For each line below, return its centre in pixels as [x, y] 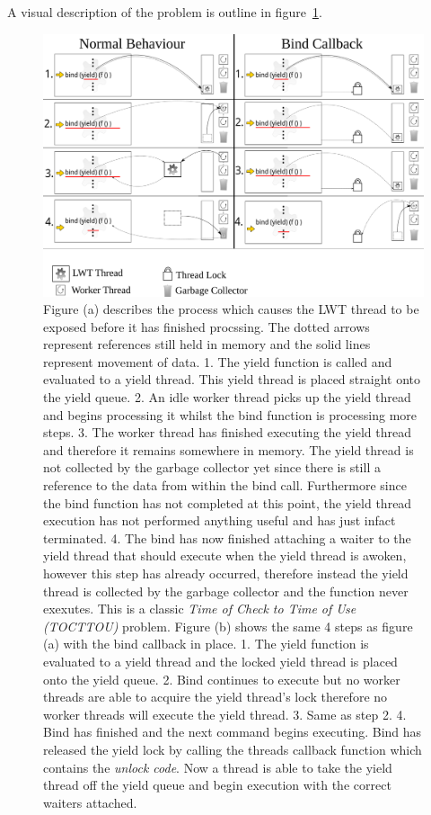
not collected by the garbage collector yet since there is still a [212, 467]
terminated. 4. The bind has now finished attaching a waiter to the [227, 537]
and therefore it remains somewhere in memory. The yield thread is [229, 449]
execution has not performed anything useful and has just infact [220, 520]
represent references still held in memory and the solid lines [207, 344]
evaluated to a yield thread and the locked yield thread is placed [220, 661]
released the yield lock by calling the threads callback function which [233, 749]
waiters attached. [90, 802]
